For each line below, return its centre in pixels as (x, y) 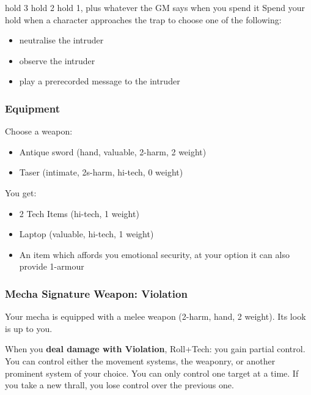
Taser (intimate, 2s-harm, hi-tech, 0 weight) (101, 172)
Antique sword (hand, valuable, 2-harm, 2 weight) (113, 151)
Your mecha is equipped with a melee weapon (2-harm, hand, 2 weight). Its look (155, 316)
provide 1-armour (52, 266)
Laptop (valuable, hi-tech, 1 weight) (86, 234)
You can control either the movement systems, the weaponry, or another (140, 360)
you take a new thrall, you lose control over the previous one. (119, 385)
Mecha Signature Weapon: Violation (96, 293)
